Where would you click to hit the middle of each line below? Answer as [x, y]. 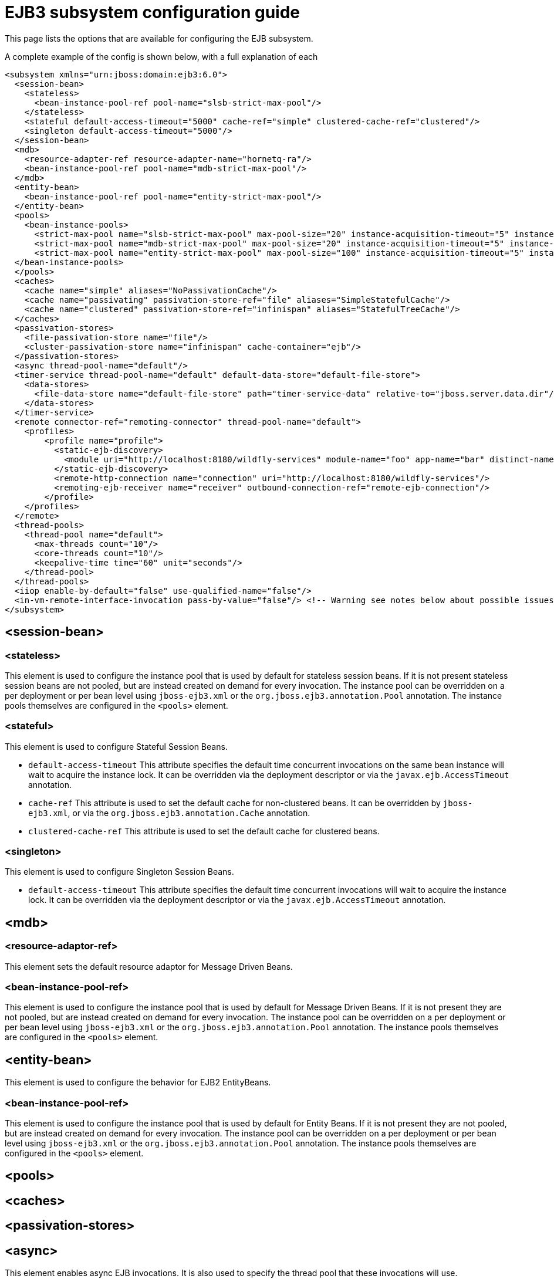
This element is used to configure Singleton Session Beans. [119, 872]
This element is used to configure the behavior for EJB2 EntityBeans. [138, 1082]
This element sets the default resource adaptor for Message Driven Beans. [149, 966]
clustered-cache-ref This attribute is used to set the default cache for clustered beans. [204, 831]
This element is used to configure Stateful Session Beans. [116, 746]
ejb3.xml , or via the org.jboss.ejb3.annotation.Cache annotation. [169, 813]
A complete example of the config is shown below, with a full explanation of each [161, 56]
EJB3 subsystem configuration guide [152, 12]
